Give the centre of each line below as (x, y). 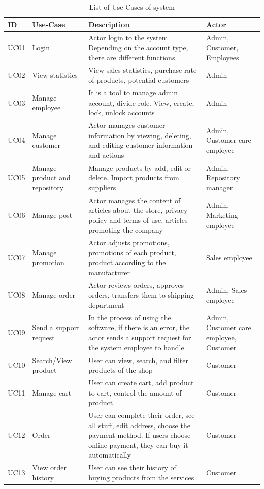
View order (49, 467)
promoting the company (126, 230)
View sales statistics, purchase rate (143, 70)
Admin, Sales (227, 290)
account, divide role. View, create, (141, 102)
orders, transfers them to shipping (141, 295)
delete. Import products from (134, 177)
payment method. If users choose (140, 435)
